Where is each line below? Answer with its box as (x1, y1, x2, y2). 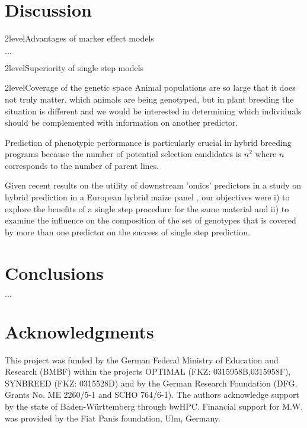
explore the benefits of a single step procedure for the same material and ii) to (5, 202, 289, 215)
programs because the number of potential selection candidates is (5, 148, 242, 160)
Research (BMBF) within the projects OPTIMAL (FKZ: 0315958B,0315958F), (5, 365, 291, 378)
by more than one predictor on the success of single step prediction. (5, 225, 250, 238)
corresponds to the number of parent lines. (5, 159, 159, 171)
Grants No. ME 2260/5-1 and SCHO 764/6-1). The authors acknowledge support (5, 388, 299, 401)
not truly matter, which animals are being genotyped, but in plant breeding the (5, 92, 294, 105)
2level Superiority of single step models (5, 61, 144, 74)
